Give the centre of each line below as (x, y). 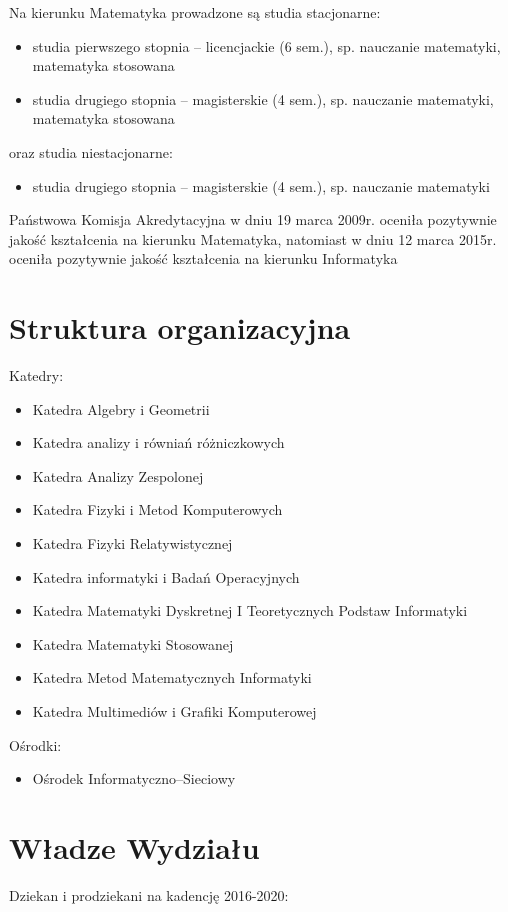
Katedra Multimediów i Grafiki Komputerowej (174, 711)
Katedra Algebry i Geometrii (121, 408)
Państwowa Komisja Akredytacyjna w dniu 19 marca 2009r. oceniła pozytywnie (253, 219)
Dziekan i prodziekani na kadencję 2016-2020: (149, 894)
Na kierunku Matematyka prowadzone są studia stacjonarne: (195, 12)
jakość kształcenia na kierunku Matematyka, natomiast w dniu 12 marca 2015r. (253, 238)
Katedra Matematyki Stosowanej (133, 643)
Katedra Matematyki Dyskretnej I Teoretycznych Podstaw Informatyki (250, 610)
